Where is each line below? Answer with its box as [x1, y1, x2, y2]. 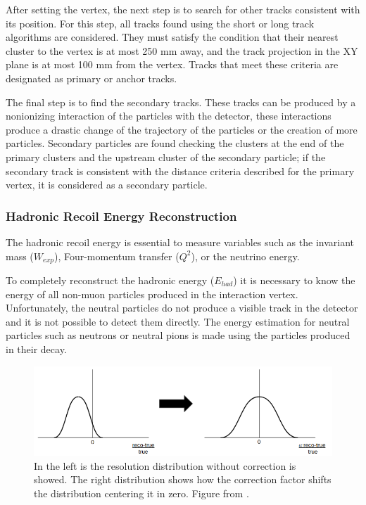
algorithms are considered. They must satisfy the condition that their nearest [6, 30, 339, 44]
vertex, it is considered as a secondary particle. [6, 177, 208, 192]
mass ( [6, 248, 34, 263]
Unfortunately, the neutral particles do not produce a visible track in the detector [6, 300, 358, 315]
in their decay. [6, 341, 67, 356]
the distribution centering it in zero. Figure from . [34, 485, 249, 500]
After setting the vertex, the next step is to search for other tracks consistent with [6, 2, 360, 16]
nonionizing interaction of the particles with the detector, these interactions [6, 108, 332, 123]
